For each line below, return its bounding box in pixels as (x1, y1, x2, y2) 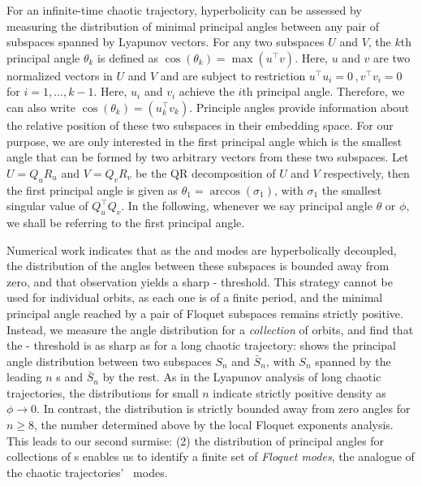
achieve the (179, 83, 235, 100)
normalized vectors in (6, 67, 113, 84)
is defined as (97, 49, 158, 66)
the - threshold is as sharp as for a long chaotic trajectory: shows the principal (6, 337, 396, 354)
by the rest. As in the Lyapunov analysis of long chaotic (102, 368, 381, 385)
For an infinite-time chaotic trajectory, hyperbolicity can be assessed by (6, 2, 362, 18)
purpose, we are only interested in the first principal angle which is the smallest (6, 132, 403, 149)
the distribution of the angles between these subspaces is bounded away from (6, 257, 390, 274)
